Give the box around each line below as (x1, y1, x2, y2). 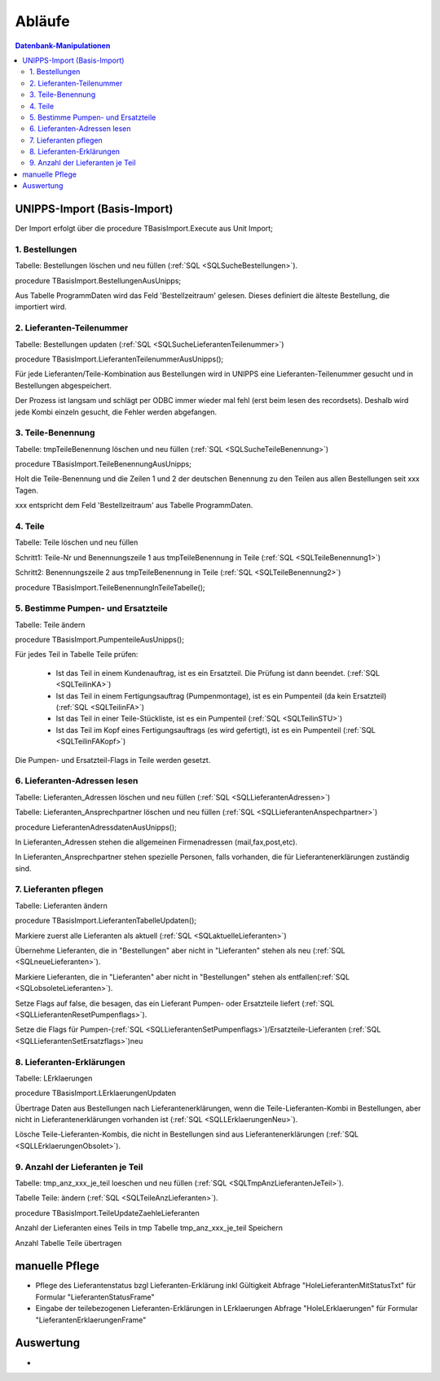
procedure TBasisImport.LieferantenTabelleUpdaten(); (15, 916, 197, 926)
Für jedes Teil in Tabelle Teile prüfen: (15, 650, 139, 660)
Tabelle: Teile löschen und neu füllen (15, 537, 139, 547)
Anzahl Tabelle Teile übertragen (15, 1238, 122, 1247)
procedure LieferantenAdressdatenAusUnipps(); (15, 822, 177, 832)
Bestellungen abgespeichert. (15, 380, 112, 390)
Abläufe (15, 12, 71, 30)
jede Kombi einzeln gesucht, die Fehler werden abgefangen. (15, 407, 218, 417)
